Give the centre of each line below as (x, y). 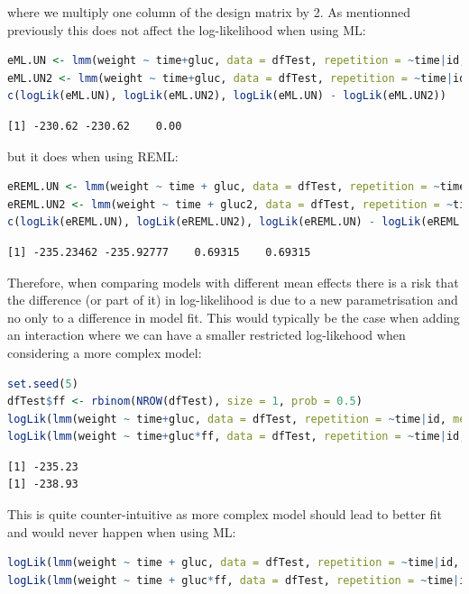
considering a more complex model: (105, 352)
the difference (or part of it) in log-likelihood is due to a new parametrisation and (233, 300)
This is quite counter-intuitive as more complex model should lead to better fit (225, 514)
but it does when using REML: (93, 155)
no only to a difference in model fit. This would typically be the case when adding (234, 317)
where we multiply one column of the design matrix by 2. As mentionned (209, 12)
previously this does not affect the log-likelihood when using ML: (187, 29)
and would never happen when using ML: (122, 531)
